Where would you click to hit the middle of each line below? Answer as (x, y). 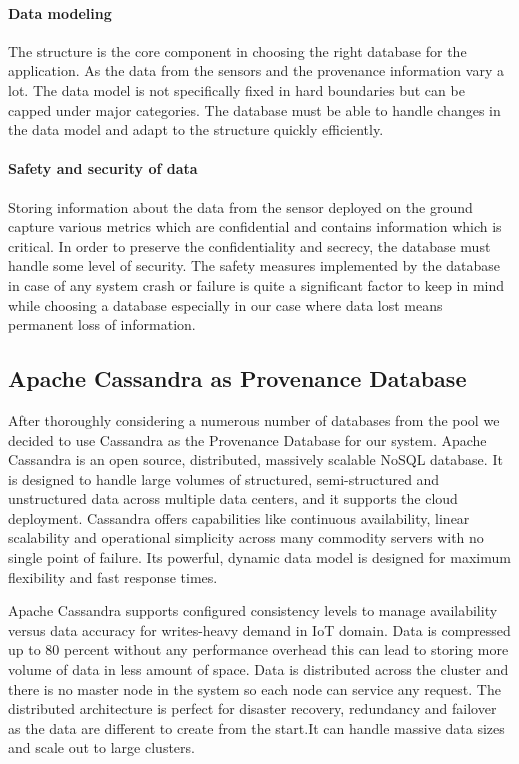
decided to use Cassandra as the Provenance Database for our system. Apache (247, 439)
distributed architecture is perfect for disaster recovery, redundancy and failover (252, 708)
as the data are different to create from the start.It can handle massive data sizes (256, 727)
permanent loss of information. (102, 324)
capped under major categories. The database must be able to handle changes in (254, 109)
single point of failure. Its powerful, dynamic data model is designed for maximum (259, 557)
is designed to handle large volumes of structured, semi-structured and (224, 478)
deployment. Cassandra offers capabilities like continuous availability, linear (239, 517)
